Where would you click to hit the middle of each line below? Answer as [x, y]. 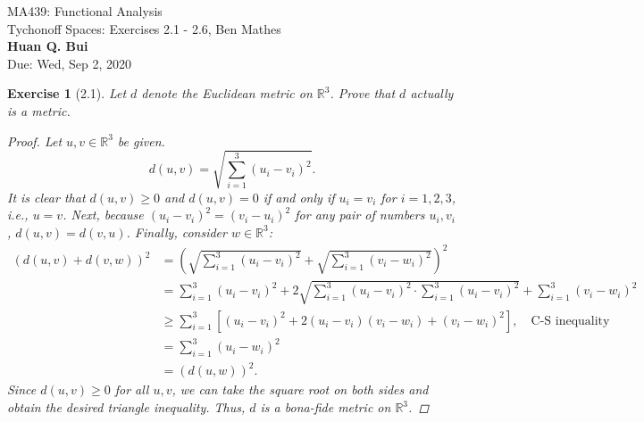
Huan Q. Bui [48, 46]
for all [132, 389]
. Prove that [363, 93]
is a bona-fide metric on [326, 407]
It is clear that [46, 197]
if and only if [299, 197]
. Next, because [103, 215]
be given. [141, 141]
